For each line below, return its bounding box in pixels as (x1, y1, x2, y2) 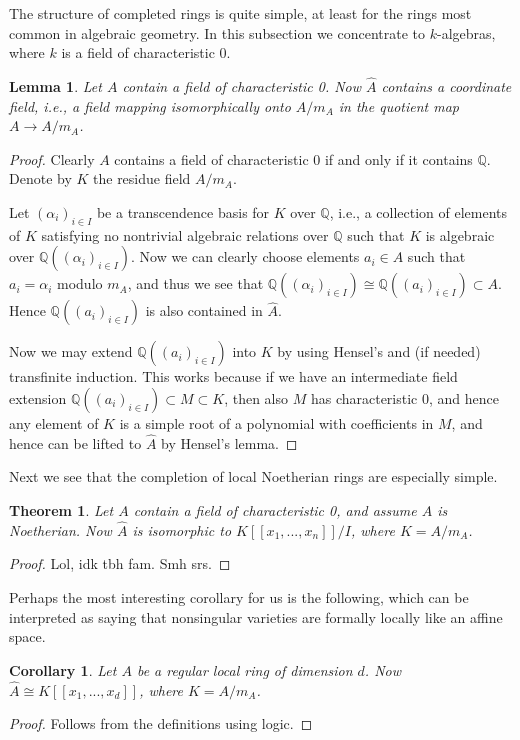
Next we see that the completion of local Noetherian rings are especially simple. (9, 466, 498, 487)
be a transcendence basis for (96, 201, 270, 222)
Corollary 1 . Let (9, 659, 117, 680)
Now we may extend (9, 341, 133, 362)
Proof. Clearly (9, 148, 95, 169)
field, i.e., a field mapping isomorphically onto (9, 95, 291, 116)
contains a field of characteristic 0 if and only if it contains (114, 148, 473, 169)
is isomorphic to (132, 519, 232, 540)
